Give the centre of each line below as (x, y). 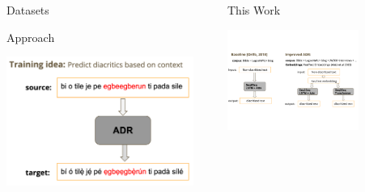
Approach (31, 37)
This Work (254, 10)
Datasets (28, 10)
